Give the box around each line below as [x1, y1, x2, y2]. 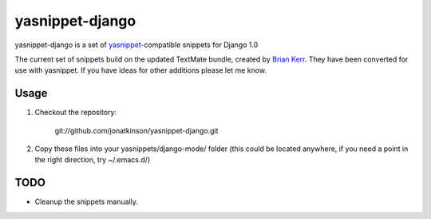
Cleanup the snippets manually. [34, 197, 139, 207]
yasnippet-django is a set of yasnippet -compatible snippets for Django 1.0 [14, 40, 259, 50]
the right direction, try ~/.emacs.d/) [34, 155, 151, 165]
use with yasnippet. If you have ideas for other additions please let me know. [14, 66, 267, 75]
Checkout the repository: [34, 108, 117, 117]
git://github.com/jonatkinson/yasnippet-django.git [54, 125, 219, 135]
